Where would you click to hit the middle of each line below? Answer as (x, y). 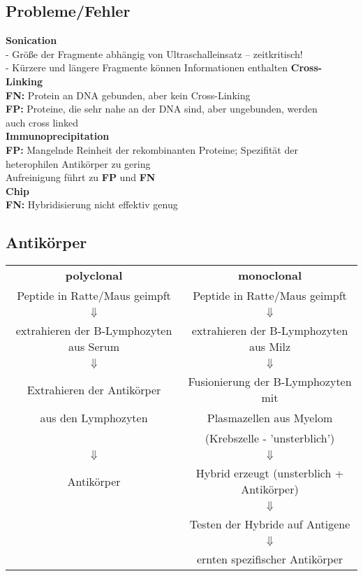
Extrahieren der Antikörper (94, 389)
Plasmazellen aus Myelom (270, 418)
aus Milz (270, 347)
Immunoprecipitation (58, 136)
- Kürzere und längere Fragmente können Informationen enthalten (147, 67)
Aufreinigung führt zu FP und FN (81, 177)
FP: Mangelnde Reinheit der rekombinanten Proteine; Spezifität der (152, 149)
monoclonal (270, 275)
